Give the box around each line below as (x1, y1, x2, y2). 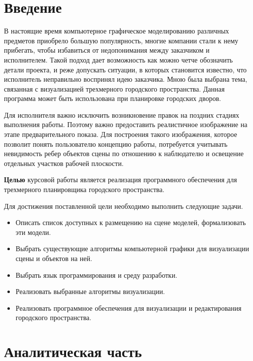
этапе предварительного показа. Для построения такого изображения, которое (4, 129, 237, 139)
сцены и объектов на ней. (15, 253, 92, 263)
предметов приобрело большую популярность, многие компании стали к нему (4, 35, 239, 45)
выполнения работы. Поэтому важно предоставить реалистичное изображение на (4, 119, 248, 130)
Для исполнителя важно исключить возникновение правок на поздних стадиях (4, 109, 239, 120)
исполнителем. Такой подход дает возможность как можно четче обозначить (4, 54, 233, 65)
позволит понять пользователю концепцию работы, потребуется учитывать (4, 138, 228, 149)
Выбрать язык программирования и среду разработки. (15, 269, 178, 280)
